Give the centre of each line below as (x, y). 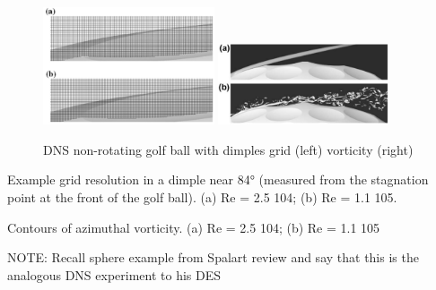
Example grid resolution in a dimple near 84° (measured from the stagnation (218, 179)
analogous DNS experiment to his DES (114, 274)
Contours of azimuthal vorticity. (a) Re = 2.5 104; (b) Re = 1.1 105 (194, 227)
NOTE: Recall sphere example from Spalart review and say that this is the (213, 257)
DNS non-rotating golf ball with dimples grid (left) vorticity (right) (228, 149)
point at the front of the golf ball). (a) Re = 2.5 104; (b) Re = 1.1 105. (202, 196)
